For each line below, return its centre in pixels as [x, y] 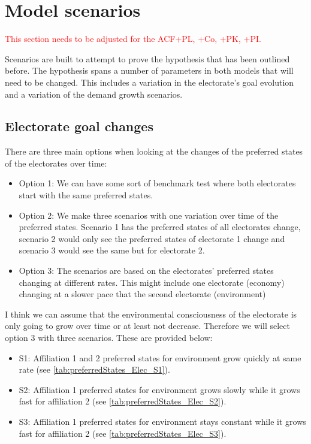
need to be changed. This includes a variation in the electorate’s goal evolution [150, 82]
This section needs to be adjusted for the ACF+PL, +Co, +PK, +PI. [133, 39]
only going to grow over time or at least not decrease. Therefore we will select [147, 326]
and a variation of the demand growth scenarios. [94, 94]
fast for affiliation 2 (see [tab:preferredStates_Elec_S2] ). [123, 401]
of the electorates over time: [56, 163]
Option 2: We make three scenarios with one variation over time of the [149, 215]
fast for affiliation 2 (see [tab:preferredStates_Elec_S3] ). [123, 433]
